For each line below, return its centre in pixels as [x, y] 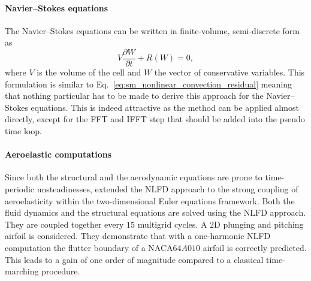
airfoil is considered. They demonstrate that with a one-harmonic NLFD [138, 236]
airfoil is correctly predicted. [255, 247]
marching [22, 271]
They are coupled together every [64, 224]
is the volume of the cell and [89, 72]
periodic [20, 189]
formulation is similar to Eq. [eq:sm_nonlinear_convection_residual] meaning [149, 84]
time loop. [23, 131]
